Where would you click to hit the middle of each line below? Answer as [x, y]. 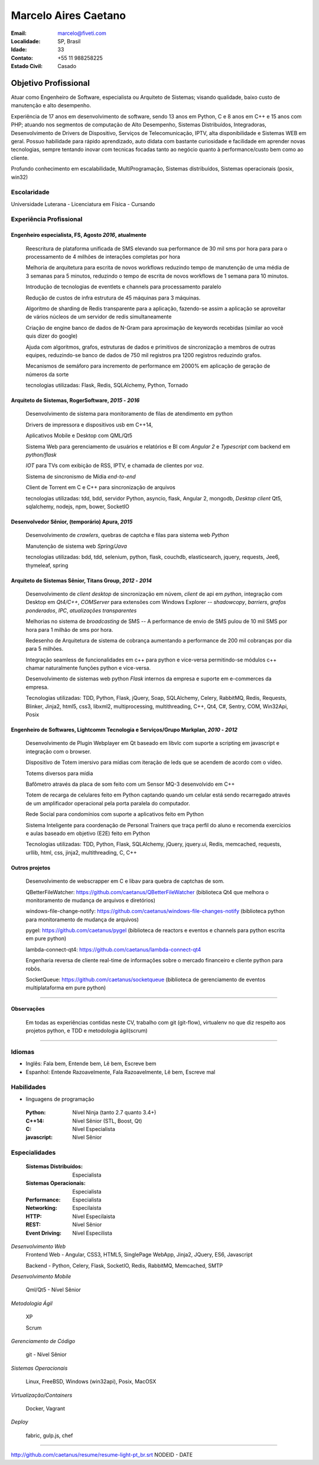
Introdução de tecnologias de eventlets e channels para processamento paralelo [123, 287]
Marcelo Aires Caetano [69, 15]
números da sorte [47, 374]
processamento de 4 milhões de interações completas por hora [103, 257]
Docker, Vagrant [45, 1408]
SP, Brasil [69, 41]
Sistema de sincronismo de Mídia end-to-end [81, 476]
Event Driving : [44, 1233]
